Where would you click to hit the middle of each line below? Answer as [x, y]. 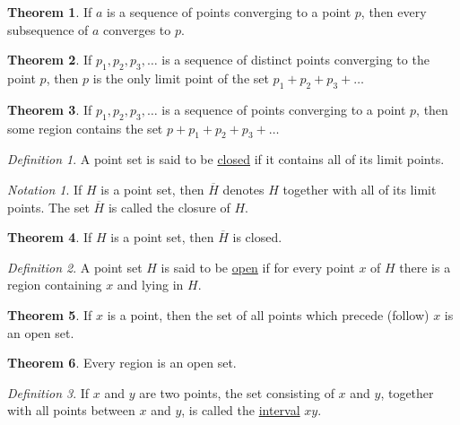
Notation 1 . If [45, 189]
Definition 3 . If [48, 392]
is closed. [257, 237]
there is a [425, 267]
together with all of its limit [360, 189]
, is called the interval [241, 410]
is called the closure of [169, 207]
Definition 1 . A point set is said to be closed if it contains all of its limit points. [226, 159]
